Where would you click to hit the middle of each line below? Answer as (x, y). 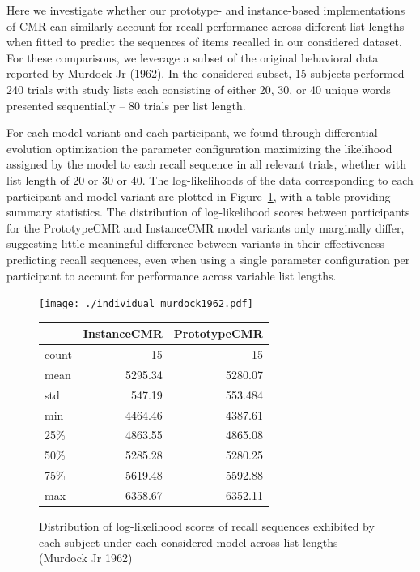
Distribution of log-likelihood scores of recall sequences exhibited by (207, 526)
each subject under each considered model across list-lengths (189, 542)
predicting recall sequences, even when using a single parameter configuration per (208, 259)
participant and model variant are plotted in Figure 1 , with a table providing (199, 196)
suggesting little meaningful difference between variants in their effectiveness (196, 243)
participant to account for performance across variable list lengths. (172, 275)
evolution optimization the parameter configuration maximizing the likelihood (199, 148)
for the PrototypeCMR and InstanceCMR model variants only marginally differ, (206, 227)
